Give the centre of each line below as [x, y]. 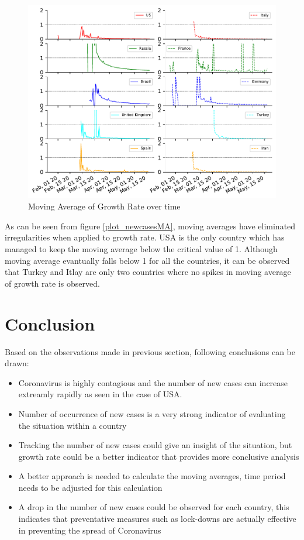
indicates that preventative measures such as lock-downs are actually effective [157, 519]
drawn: [17, 363]
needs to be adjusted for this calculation [90, 487]
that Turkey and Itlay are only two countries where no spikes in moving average [148, 272]
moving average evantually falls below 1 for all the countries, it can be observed [147, 260]
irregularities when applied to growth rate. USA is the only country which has [145, 237]
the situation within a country [72, 425]
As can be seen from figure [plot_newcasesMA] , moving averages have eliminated [150, 226]
